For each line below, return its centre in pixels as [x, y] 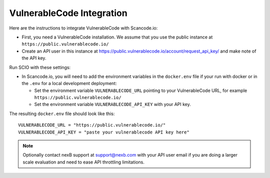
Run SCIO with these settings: [40, 67]
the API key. [34, 58]
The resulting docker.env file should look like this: [62, 113]
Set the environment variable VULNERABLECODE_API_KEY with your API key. [112, 104]
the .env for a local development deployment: [69, 83]
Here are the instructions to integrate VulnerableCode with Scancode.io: [83, 28]
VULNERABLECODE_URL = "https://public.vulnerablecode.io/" [92, 125]
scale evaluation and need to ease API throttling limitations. [84, 162]
